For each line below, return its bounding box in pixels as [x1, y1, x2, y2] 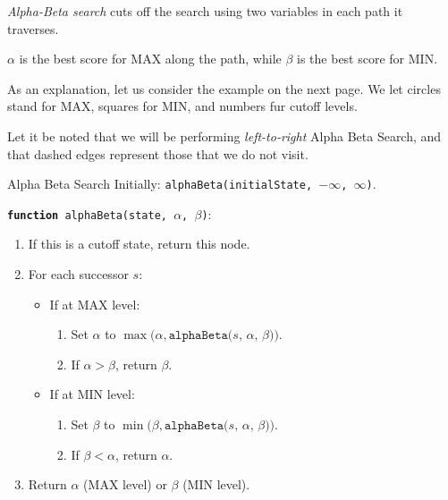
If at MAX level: [49, 294, 140, 313]
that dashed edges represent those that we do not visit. [7, 144, 309, 163]
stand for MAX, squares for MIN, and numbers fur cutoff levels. [7, 97, 358, 115]
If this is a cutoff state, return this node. [28, 234, 250, 253]
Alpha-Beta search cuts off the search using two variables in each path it [7, 2, 403, 20]
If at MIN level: [49, 385, 135, 403]
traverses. [7, 19, 59, 38]
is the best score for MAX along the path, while [19, 49, 282, 68]
